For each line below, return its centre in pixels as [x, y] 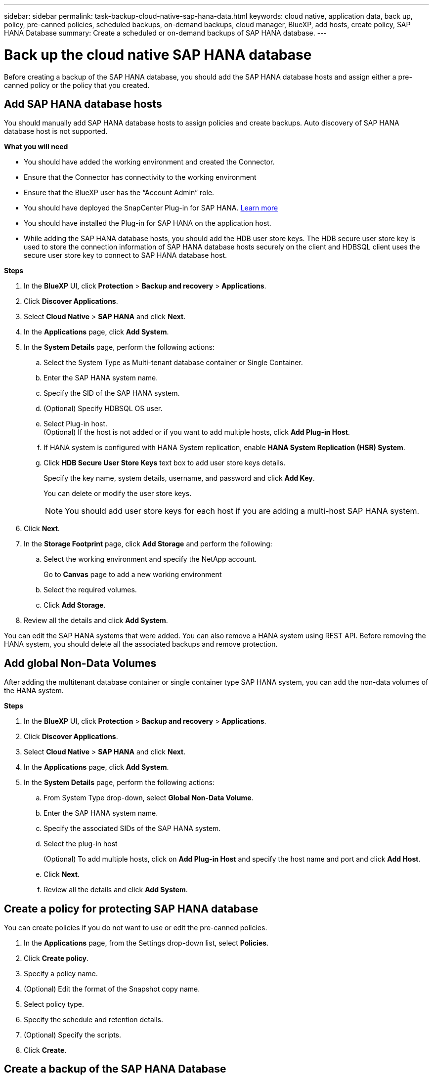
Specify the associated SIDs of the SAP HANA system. [132, 829]
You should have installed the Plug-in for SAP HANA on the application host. [148, 223]
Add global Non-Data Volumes [80, 663]
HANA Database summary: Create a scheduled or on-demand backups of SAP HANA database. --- [166, 33]
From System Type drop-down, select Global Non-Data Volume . [149, 798]
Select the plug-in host [81, 844]
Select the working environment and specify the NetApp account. [150, 559]
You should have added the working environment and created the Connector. [149, 162]
